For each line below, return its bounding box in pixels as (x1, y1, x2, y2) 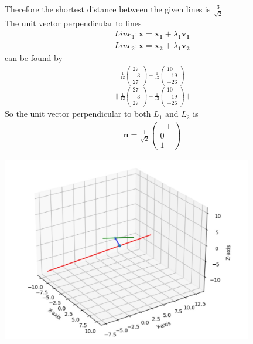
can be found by (5, 51, 63, 63)
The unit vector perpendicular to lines (5, 16, 142, 29)
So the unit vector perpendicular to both (5, 107, 151, 120)
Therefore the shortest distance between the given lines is (5, 3, 211, 15)
